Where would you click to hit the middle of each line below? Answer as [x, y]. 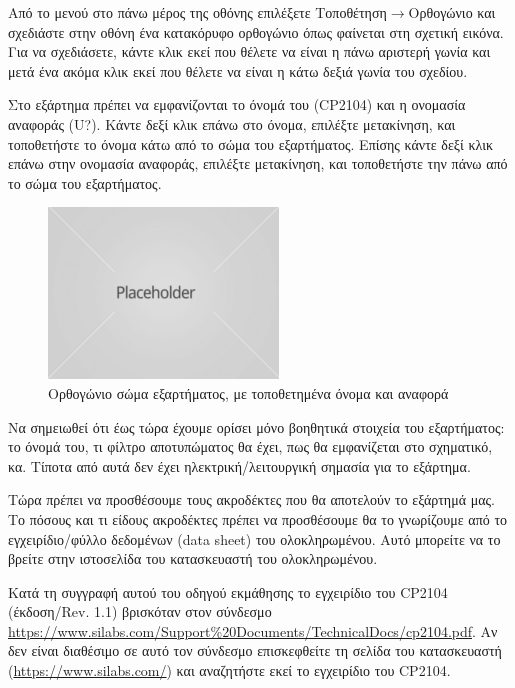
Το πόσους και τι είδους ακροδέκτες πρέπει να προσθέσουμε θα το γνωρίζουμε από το [258, 518]
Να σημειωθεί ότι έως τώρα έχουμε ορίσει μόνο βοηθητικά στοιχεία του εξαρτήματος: [256, 426]
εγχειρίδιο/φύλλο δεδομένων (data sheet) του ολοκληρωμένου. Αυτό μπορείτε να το [254, 538]
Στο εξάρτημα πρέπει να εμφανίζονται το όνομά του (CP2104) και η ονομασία [237, 104]
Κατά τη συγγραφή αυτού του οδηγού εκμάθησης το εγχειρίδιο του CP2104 [228, 591]
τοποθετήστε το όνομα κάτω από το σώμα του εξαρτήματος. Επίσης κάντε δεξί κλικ [250, 143]
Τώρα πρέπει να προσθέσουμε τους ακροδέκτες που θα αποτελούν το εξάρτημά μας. [251, 499]
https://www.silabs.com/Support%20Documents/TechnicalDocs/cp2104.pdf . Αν [253, 630]
